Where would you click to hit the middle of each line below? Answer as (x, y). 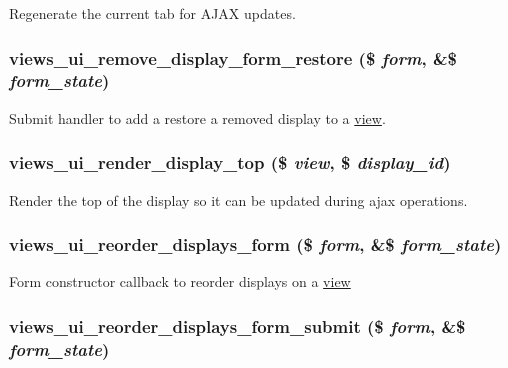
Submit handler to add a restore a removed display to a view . (197, 117)
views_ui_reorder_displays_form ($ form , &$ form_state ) (255, 244)
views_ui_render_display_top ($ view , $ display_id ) (230, 162)
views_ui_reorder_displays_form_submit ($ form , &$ (237, 325)
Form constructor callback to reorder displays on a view (180, 281)
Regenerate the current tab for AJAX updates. (152, 13)
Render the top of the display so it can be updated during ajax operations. (238, 199)
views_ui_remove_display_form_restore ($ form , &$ (233, 57)
